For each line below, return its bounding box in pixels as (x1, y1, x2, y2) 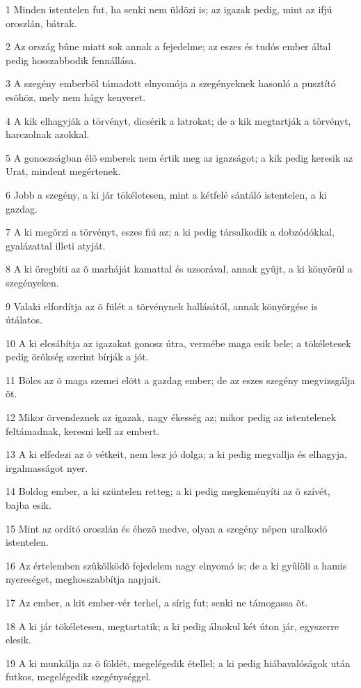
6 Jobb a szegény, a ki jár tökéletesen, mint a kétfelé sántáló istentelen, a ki (6, 187, 327, 201)
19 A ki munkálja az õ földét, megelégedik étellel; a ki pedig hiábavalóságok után (6, 655, 351, 670)
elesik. (6, 632, 32, 647)
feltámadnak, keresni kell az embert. (6, 423, 160, 438)
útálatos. (6, 312, 42, 327)
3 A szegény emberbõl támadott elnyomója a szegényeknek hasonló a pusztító (6, 76, 336, 91)
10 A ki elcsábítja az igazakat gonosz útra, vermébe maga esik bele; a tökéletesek (6, 335, 351, 350)
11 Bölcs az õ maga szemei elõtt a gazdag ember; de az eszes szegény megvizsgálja (6, 372, 355, 387)
